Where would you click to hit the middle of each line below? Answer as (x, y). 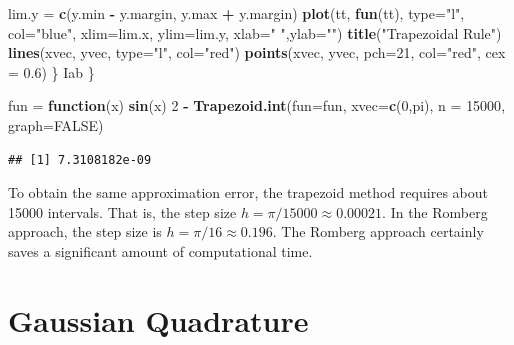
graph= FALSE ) (56, 124)
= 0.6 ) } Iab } (51, 71)
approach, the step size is (85, 231)
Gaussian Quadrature (158, 319)
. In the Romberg (435, 211)
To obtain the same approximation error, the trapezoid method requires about (248, 192)
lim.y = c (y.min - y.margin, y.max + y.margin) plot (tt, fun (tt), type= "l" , (236, 13)
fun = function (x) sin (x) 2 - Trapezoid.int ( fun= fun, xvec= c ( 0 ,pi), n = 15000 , (257, 105)
